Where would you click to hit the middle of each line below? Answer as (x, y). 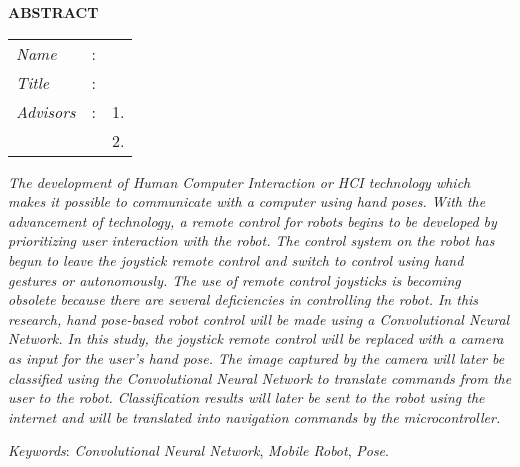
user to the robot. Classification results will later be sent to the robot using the (246, 397)
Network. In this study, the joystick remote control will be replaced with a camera (256, 338)
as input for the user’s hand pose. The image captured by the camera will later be (256, 357)
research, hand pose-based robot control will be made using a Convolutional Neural (259, 318)
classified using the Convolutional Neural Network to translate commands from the (260, 377)
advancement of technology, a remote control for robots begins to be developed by (252, 220)
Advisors (46, 111)
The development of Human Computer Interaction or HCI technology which (239, 181)
